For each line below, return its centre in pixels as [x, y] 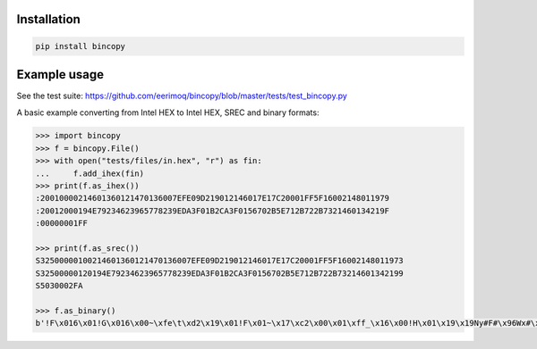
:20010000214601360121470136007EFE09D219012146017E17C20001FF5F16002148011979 [212, 198]
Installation [48, 19]
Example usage [60, 75]
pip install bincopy [80, 46]
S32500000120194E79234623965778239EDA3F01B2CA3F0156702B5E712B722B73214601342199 [220, 273]
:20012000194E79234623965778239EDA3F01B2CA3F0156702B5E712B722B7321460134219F [212, 211]
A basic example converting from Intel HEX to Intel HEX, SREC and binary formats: [168, 112]
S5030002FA [59, 286]
